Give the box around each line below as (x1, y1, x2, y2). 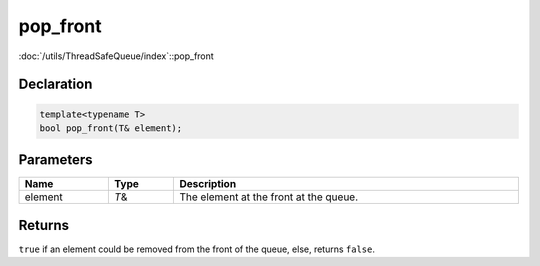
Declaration (18, 76, 93, 93)
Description (179, 177, 237, 191)
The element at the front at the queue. (179, 190, 359, 204)
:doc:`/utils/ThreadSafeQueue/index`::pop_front (18, 50, 214, 62)
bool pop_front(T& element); (39, 122, 183, 134)
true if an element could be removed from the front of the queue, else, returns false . (18, 243, 375, 255)
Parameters (18, 151, 93, 169)
